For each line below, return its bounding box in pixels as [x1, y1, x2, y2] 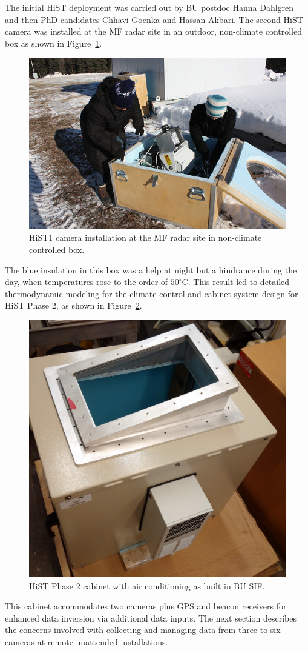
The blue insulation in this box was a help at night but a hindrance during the [5, 263, 297, 276]
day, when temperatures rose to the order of [5, 275, 168, 288]
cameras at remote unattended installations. [5, 635, 168, 648]
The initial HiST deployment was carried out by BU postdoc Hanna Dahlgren [5, 1, 294, 13]
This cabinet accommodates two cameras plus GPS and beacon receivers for [5, 600, 287, 612]
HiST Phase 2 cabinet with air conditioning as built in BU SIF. [29, 579, 265, 592]
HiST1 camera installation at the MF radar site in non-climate [29, 231, 262, 244]
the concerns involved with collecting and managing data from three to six [5, 623, 281, 636]
